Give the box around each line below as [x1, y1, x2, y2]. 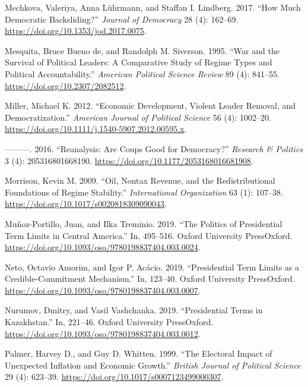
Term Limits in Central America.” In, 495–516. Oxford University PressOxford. [5, 229, 293, 241]
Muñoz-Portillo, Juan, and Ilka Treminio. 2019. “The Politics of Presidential [5, 217, 282, 229]
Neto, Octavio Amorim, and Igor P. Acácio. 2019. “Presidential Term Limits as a [5, 260, 299, 273]
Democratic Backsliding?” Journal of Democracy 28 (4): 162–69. [5, 12, 239, 25]
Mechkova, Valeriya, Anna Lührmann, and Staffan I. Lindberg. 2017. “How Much [5, 1, 301, 13]
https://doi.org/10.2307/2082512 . [5, 79, 126, 92]
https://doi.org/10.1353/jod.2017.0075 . [5, 24, 147, 37]
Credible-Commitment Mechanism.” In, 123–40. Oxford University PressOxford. [5, 272, 295, 285]
